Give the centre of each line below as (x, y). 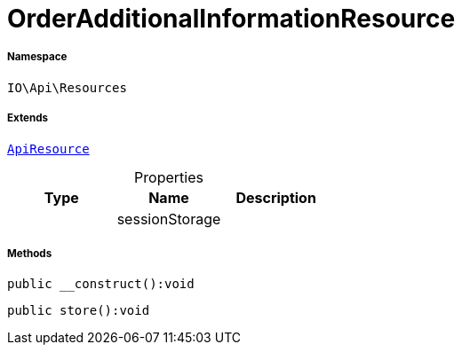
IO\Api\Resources (67, 87)
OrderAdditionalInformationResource (231, 19)
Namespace (37, 57)
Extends (28, 118)
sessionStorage (169, 219)
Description (276, 197)
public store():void (79, 311)
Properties (169, 177)
